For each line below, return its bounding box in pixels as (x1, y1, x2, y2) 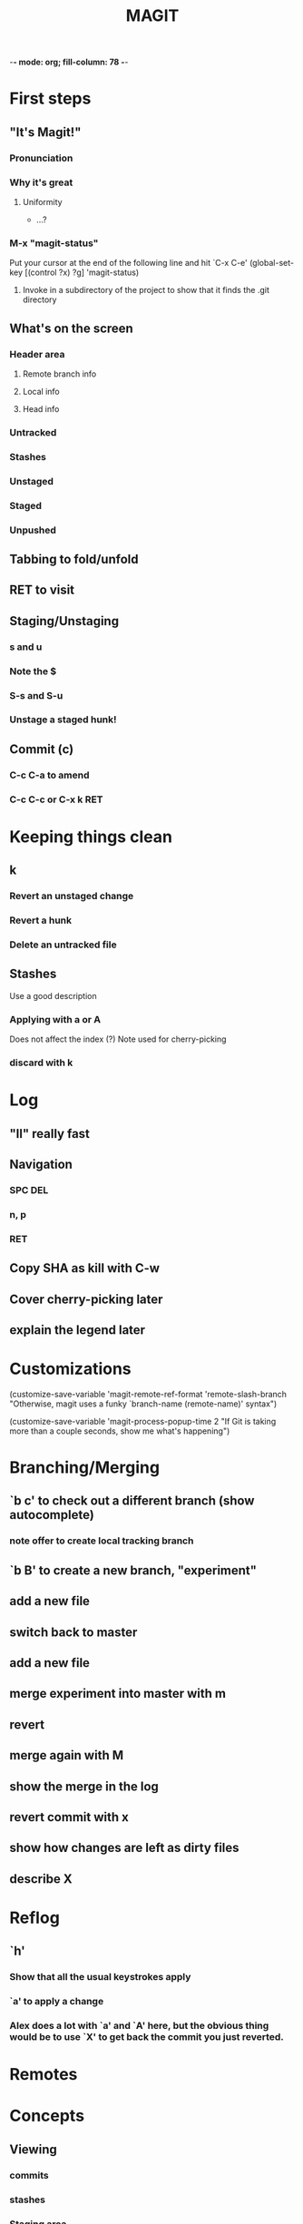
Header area (9, 348, 65, 360)
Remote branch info (22, 368, 97, 379)
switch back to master (9, 1624, 138, 1640)
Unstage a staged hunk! (9, 713, 117, 726)
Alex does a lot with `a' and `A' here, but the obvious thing (9, 2020, 269, 2033)
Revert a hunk (9, 914, 73, 926)
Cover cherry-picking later (9, 1291, 163, 1307)
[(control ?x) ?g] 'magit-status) (24, 267, 140, 278)
